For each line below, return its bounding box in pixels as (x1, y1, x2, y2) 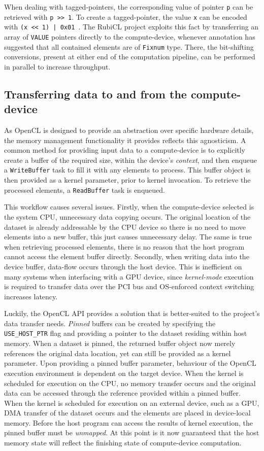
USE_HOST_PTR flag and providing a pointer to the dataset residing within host (4, 328, 247, 338)
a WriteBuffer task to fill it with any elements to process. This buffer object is (4, 164, 251, 175)
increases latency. (4, 291, 58, 301)
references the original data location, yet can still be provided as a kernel (4, 348, 231, 358)
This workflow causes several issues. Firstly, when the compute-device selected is (4, 201, 254, 212)
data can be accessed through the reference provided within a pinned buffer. (4, 388, 241, 398)
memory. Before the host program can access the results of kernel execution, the (4, 417, 253, 428)
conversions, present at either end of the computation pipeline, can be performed (4, 51, 255, 62)
